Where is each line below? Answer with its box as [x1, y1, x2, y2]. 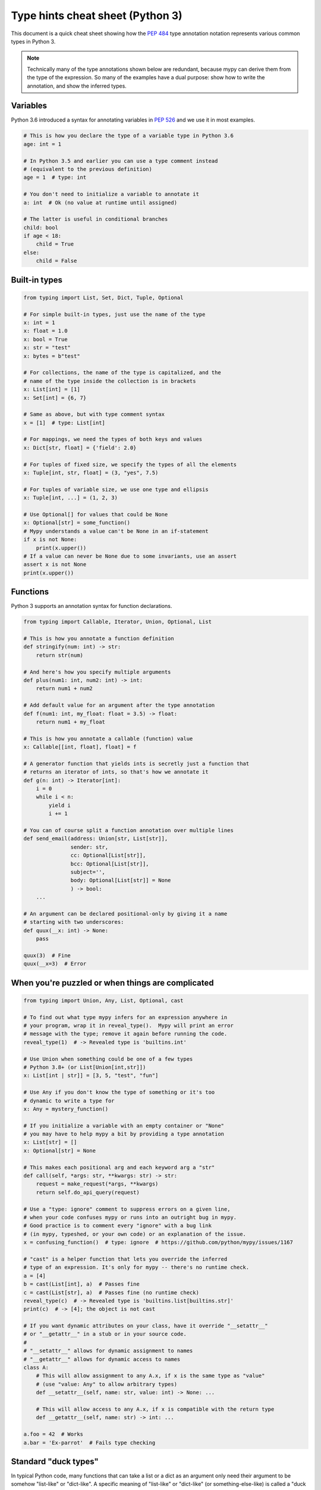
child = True [36, 241, 74, 247]
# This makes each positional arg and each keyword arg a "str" [23, 1164, 215, 1171]
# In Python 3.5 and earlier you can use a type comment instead [23, 157, 218, 164]
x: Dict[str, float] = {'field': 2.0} [23, 444, 137, 451]
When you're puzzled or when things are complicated [11, 977, 214, 988]
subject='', [70, 868, 105, 876]
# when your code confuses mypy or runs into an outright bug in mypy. [23, 1213, 237, 1221]
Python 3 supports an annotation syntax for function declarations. [11, 603, 172, 610]
